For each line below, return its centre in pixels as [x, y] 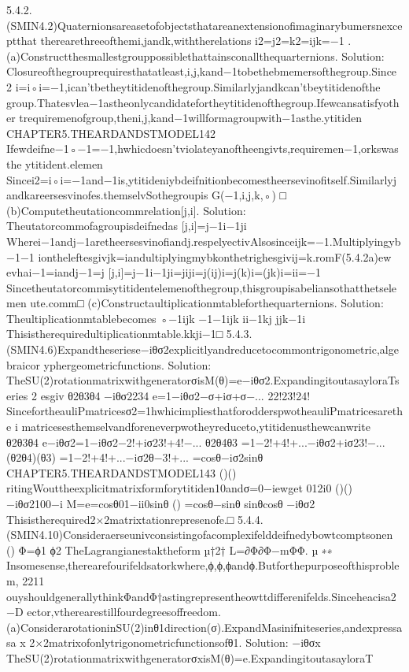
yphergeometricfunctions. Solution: [127, 364]
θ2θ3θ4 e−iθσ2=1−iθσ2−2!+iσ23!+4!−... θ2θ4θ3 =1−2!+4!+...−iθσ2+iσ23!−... [196, 442]
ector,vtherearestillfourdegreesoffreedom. [124, 612]
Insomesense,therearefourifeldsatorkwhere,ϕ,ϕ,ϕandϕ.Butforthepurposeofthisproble [203, 565]
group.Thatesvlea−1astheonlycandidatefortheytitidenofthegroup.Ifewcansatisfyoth [203, 102]
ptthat [22, 41]
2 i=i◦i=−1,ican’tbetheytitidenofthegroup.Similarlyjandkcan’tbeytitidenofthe [193, 86]
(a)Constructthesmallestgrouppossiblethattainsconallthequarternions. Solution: [195, 56]
